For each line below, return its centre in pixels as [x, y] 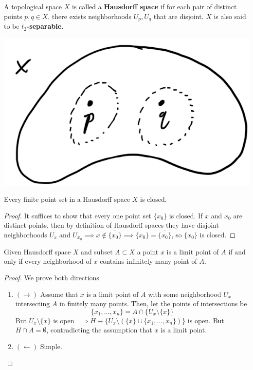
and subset [97, 251]
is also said [230, 16]
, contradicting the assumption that [99, 330]
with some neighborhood [185, 294]
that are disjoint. [179, 16]
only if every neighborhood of [48, 261]
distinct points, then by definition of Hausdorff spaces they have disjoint [111, 225]
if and [237, 251]
